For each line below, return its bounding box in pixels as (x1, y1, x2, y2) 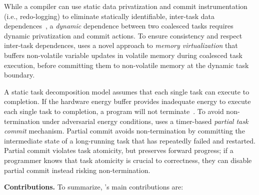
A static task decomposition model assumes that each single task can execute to (4, 86, 249, 96)
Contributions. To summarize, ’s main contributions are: (4, 181, 183, 192)
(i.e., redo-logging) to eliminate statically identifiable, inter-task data (4, 10, 215, 21)
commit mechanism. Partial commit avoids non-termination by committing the (4, 125, 245, 136)
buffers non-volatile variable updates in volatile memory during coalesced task (4, 49, 242, 60)
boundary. (4, 69, 35, 80)
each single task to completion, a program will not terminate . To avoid (4, 105, 224, 116)
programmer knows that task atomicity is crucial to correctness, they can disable (4, 154, 252, 165)
